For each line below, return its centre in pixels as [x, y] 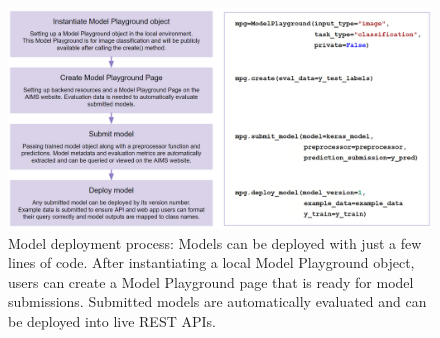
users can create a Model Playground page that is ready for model [211, 281]
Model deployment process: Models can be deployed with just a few [215, 242]
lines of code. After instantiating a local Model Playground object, [211, 262]
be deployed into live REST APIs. [112, 321]
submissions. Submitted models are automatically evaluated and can [217, 301]
